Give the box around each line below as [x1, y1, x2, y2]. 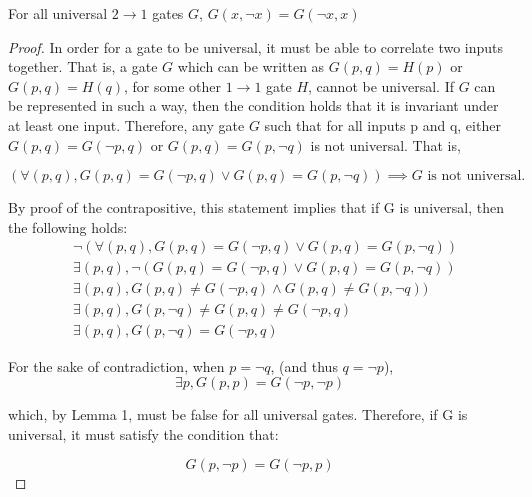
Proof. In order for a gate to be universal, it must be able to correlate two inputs [8, 36, 504, 57]
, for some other [124, 75, 222, 96]
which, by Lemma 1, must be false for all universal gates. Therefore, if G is [8, 404, 468, 425]
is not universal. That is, [310, 134, 461, 155]
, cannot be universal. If [308, 75, 455, 96]
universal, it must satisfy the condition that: [8, 423, 279, 444]
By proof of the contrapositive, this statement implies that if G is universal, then [8, 197, 504, 218]
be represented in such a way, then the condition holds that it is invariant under [8, 95, 499, 116]
